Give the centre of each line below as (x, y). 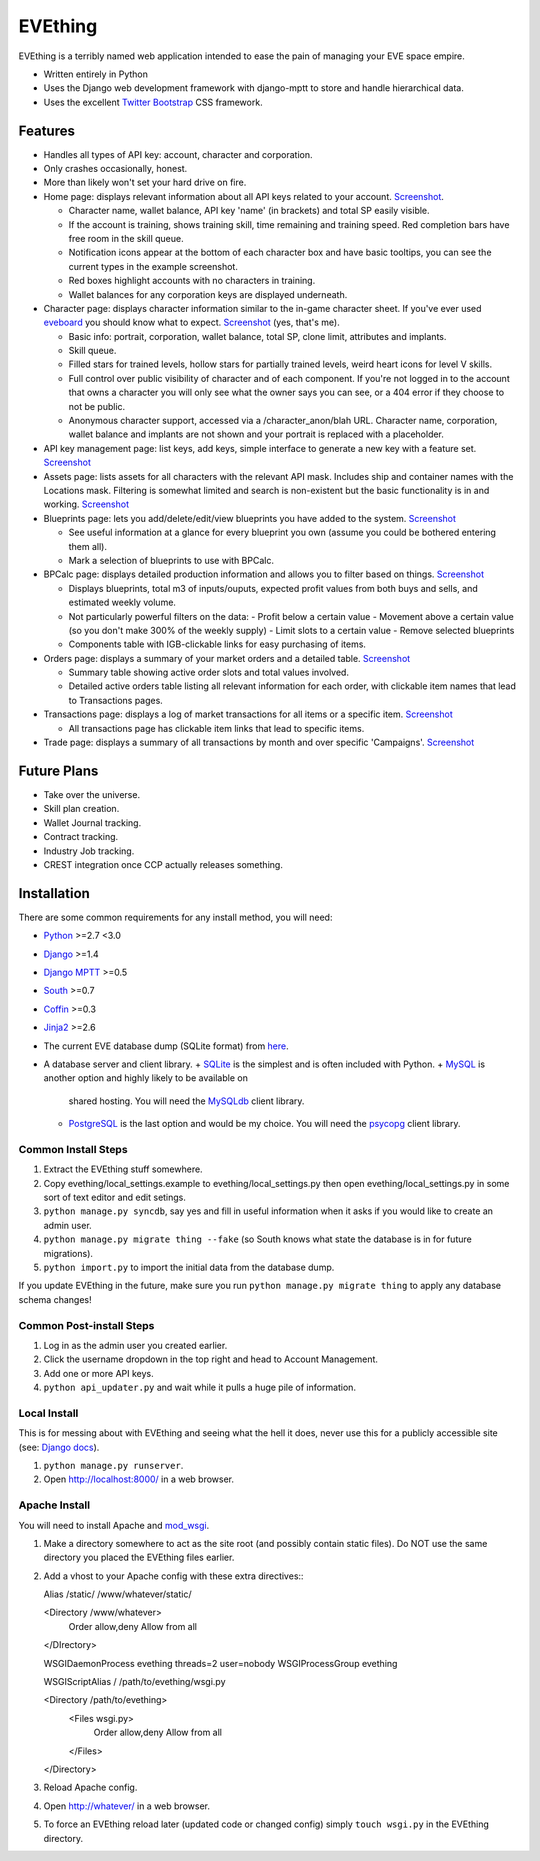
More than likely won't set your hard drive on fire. (145, 182)
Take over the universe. (91, 794)
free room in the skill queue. (126, 238)
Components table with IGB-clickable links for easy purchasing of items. (217, 644)
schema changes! (55, 1299)
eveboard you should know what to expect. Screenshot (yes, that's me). (191, 322)
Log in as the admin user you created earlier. (135, 1345)
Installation (54, 893)
